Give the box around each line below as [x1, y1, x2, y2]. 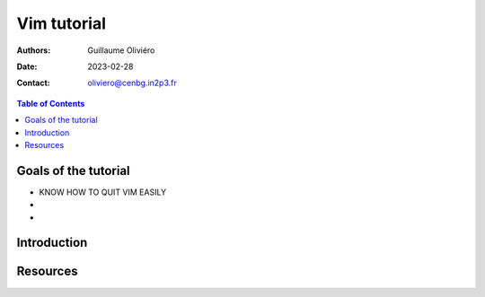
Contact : [16, 77, 51, 89]
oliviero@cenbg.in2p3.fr [87, 77, 177, 89]
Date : [16, 61, 38, 72]
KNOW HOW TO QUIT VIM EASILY [39, 187, 167, 197]
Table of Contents [16, 98, 85, 109]
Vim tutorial [16, 13, 107, 33]
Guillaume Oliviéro [87, 45, 155, 56]
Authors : [16, 45, 51, 56]
